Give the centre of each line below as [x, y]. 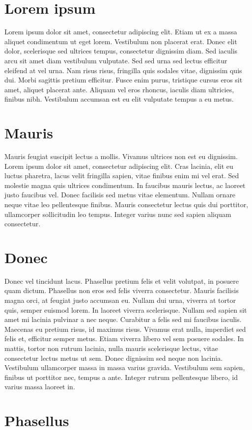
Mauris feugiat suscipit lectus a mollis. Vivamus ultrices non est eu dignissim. [121, 156]
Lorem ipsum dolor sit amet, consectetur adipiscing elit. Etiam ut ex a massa [121, 32]
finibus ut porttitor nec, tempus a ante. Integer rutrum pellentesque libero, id [121, 377]
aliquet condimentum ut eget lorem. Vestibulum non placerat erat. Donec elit [121, 41]
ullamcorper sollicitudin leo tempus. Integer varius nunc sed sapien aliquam [118, 214]
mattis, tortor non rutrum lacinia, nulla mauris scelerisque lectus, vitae [112, 348]
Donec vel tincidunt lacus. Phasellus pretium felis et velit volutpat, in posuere [122, 281]
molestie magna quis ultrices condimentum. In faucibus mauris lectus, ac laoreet [125, 185]
